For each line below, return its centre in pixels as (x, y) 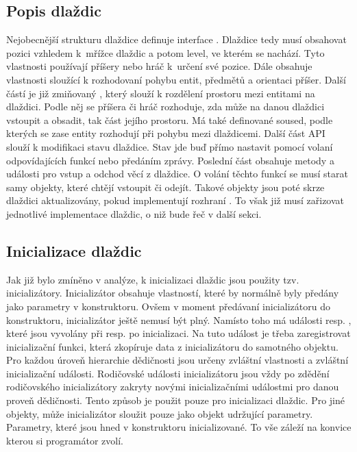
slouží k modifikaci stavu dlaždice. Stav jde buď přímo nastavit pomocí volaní (170, 146)
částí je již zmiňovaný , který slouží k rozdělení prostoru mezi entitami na (161, 93)
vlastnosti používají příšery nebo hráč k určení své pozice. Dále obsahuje (159, 66)
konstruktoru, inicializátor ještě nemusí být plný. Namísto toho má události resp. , (179, 319)
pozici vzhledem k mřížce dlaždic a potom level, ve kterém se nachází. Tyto (165, 52)
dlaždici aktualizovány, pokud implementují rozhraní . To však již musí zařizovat (175, 200)
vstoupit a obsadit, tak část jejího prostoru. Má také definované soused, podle (170, 120)
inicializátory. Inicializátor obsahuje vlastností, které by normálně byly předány (173, 293)
